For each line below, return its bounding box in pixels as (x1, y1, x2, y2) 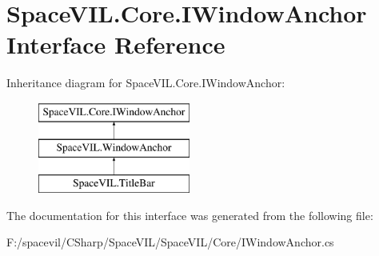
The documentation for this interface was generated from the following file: (6, 206, 373, 223)
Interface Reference (6, 28, 225, 61)
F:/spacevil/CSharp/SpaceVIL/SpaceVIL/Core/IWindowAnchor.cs (6, 234, 334, 250)
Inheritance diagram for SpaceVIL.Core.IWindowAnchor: (6, 74, 285, 91)
